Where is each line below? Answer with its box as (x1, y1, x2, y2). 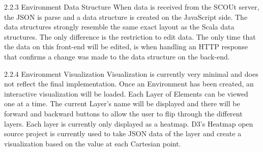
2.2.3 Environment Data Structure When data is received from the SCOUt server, (4, 2, 259, 12)
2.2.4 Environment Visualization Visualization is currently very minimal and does (4, 68, 258, 79)
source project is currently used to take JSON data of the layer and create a (4, 128, 242, 139)
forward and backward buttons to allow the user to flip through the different (4, 108, 243, 118)
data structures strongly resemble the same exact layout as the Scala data (4, 21, 235, 32)
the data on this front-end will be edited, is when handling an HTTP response (4, 41, 248, 52)
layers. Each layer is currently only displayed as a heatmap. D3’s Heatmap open (4, 118, 253, 129)
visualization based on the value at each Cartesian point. (4, 138, 181, 148)
